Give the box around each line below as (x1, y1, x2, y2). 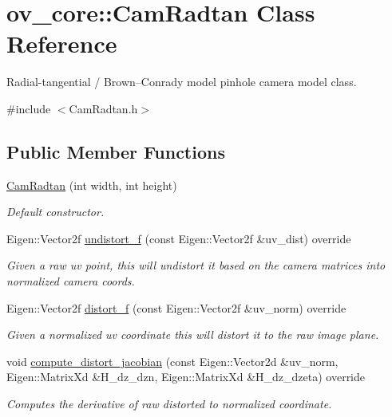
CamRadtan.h (69, 100, 138, 116)
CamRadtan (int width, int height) (6, 176, 177, 193)
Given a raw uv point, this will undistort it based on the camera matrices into (6, 257, 386, 273)
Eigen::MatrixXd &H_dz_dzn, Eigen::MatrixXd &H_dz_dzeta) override (6, 368, 366, 385)
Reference (6, 27, 117, 60)
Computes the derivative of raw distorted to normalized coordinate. (6, 395, 332, 412)
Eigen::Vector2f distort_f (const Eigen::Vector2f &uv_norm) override (6, 299, 346, 316)
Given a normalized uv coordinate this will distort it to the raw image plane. (6, 326, 379, 343)
